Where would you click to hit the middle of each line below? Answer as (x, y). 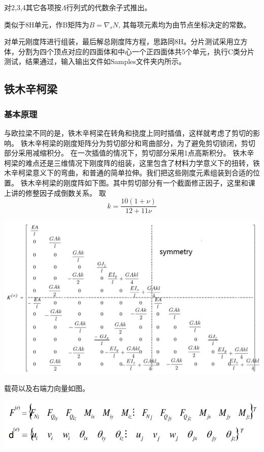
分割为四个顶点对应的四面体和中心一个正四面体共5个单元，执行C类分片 (136, 51)
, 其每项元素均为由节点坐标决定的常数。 (185, 24)
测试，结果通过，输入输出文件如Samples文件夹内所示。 (95, 61)
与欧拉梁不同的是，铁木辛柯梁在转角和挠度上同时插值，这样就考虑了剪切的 (128, 132)
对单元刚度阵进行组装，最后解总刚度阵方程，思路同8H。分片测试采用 (119, 41)
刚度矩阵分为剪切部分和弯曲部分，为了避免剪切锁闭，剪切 (159, 143)
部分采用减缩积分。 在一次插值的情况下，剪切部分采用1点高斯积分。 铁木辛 (129, 153)
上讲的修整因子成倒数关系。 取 (55, 192)
